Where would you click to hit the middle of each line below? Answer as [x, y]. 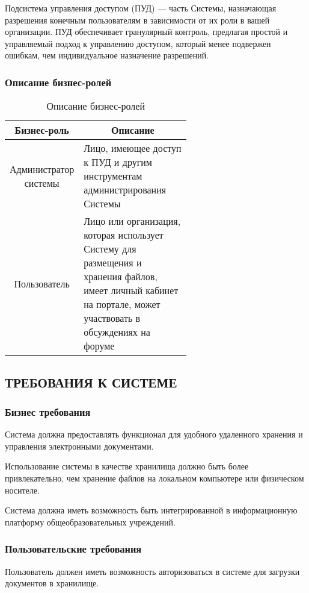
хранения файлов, [121, 277]
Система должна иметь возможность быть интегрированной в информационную [151, 510]
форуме [99, 346]
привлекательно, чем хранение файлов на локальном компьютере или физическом [154, 478]
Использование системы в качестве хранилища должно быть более [127, 466]
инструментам [113, 176]
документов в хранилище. [52, 583]
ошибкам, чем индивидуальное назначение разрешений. [107, 55]
